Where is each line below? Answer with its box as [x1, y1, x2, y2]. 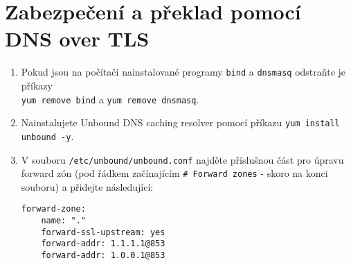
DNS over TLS [5, 24, 150, 53]
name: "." [41, 216, 86, 226]
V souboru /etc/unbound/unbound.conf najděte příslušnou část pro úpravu [21, 152, 344, 166]
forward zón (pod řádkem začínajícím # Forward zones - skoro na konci [21, 166, 328, 180]
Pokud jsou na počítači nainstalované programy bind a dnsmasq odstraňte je [21, 65, 346, 79]
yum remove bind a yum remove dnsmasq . [21, 92, 199, 106]
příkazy [21, 78, 53, 92]
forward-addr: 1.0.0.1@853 [41, 250, 165, 261]
